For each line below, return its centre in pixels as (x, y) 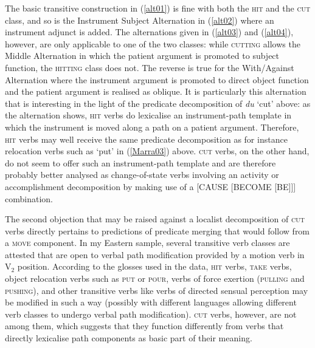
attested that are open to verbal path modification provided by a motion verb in (155, 254)
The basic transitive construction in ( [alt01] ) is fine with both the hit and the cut (158, 8)
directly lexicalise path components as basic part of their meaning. (129, 338)
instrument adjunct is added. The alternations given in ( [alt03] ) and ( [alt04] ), (149, 32)
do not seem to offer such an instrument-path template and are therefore (140, 162)
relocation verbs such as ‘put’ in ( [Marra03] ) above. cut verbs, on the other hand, (157, 151)
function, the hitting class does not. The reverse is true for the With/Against (150, 67)
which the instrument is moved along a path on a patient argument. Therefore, (152, 127)
